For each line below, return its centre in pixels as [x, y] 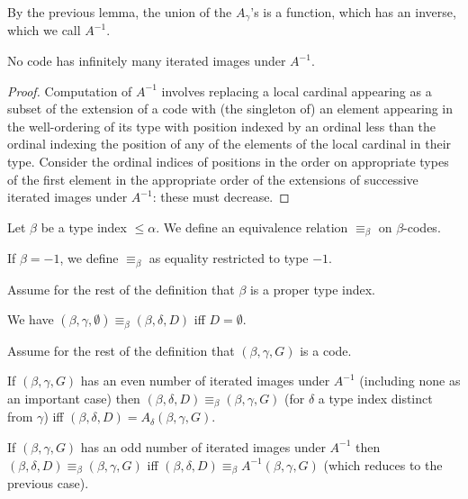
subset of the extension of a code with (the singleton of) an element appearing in [230, 109]
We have [31, 319]
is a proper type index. [312, 289]
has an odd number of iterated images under [203, 446]
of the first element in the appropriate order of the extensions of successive [213, 179]
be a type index [84, 227]
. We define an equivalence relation [252, 227]
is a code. [326, 350]
